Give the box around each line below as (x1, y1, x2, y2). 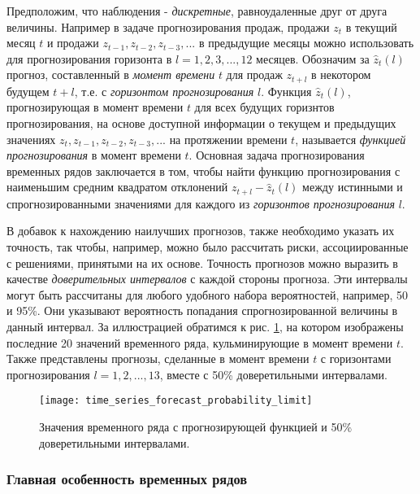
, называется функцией (295, 130, 406, 147)
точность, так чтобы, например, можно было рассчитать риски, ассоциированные (6, 238, 409, 256)
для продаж (226, 66, 283, 83)
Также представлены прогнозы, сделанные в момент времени (6, 350, 310, 367)
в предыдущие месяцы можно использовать (198, 34, 414, 51)
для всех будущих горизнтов (194, 98, 335, 116)
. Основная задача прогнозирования (188, 146, 365, 164)
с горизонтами (320, 350, 392, 367)
